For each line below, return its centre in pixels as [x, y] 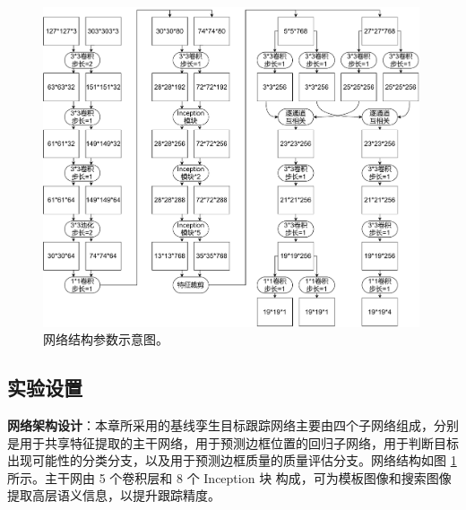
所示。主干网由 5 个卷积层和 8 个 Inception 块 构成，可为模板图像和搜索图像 [229, 477]
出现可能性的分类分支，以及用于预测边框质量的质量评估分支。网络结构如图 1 [232, 460]
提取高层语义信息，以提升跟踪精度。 [114, 495]
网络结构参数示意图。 [106, 339]
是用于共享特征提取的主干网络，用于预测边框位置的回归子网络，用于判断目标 [233, 442]
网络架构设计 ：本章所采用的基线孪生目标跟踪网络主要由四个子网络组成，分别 [233, 424]
